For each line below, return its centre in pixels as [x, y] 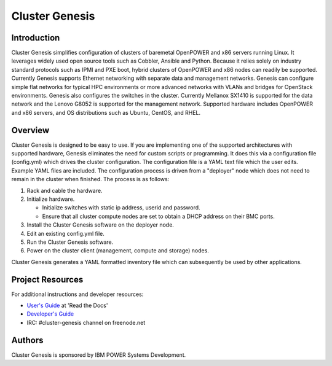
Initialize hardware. [51, 199]
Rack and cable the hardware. [65, 190]
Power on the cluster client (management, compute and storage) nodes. [118, 251]
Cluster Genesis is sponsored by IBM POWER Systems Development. [99, 355]
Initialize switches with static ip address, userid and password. [121, 208]
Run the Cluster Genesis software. [70, 242]
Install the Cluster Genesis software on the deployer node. [101, 225]
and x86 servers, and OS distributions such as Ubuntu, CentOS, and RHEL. [106, 112]
